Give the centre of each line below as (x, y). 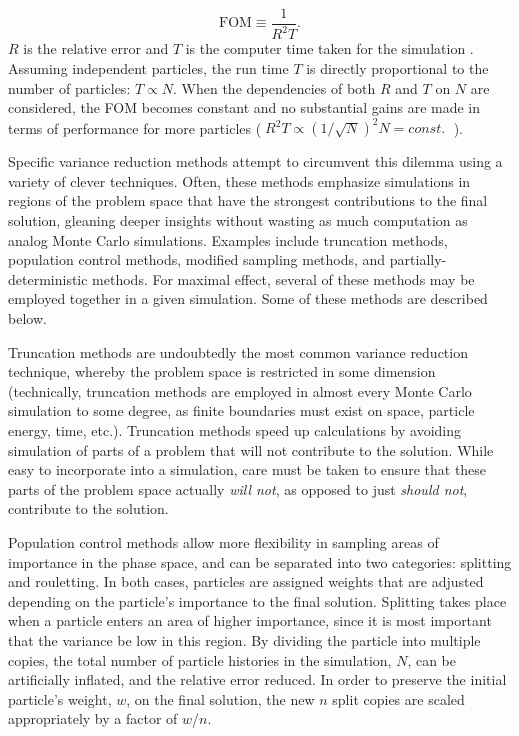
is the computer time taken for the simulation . (329, 48)
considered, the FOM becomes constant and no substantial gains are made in (244, 107)
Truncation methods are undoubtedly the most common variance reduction (238, 351)
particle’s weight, (60, 698)
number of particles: (69, 87)
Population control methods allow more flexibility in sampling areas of (223, 541)
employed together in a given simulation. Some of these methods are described (248, 298)
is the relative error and (96, 48)
